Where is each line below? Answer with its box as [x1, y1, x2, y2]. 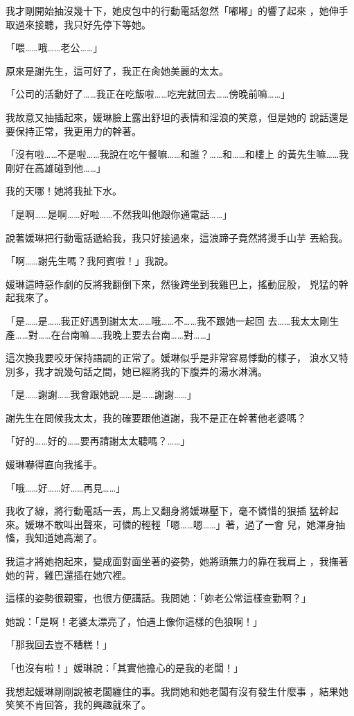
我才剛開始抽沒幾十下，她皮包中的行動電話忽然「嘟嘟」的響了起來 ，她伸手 [6, 3, 348, 17]
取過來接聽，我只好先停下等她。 [6, 17, 151, 31]
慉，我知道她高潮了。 [6, 530, 103, 545]
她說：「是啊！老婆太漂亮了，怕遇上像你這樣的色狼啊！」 [6, 614, 263, 628]
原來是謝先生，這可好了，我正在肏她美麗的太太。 [6, 63, 229, 78]
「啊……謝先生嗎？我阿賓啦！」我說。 [6, 253, 174, 268]
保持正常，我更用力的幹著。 [15, 123, 141, 138]
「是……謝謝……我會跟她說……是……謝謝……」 [6, 387, 197, 402]
